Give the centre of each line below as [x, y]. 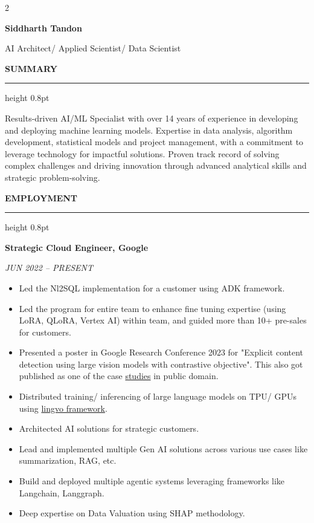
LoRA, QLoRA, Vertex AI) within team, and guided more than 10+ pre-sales [163, 320]
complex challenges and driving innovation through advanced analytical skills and [156, 165]
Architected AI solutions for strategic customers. [109, 428]
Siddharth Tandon [43, 28]
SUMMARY [31, 68]
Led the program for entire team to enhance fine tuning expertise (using [152, 308]
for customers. [45, 332]
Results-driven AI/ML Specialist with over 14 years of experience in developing [152, 118]
